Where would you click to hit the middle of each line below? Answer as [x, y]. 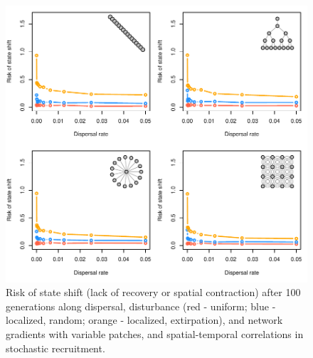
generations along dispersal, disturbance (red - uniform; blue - [141, 306]
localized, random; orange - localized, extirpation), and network [144, 320]
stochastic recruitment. [55, 348]
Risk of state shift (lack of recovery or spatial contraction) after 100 [153, 292]
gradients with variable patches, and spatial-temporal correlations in [155, 334]
